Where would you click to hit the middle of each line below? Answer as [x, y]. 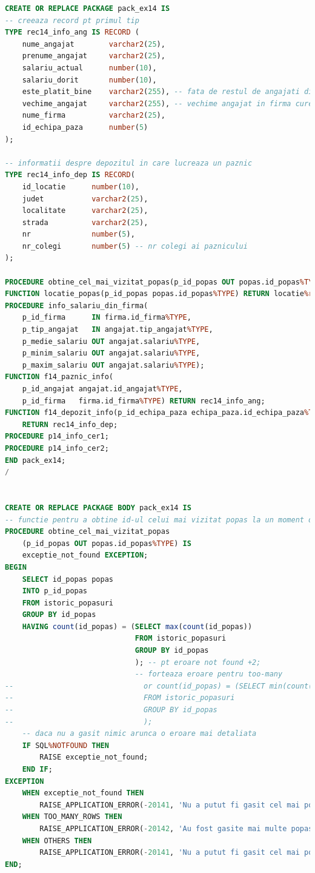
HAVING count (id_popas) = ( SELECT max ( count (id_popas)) [137, 626]
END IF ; [37, 769]
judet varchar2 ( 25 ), [85, 199]
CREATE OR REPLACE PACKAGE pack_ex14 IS [88, 8]
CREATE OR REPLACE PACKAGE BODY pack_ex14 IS [98, 507]
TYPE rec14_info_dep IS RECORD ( [70, 175]
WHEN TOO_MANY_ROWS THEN [72, 817]
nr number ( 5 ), [78, 234]
